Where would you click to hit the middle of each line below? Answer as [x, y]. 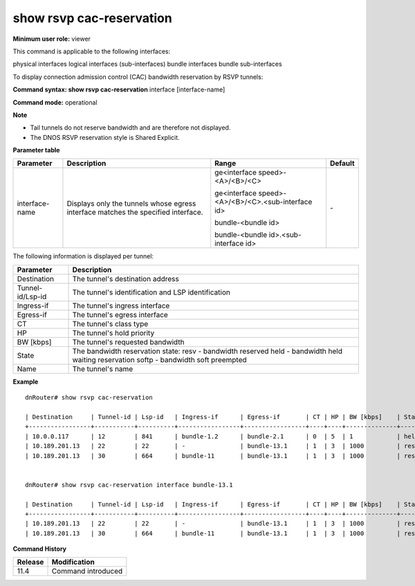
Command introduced [87, 571]
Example [26, 382]
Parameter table [36, 150]
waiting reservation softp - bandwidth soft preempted [159, 359]
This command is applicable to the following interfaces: [92, 51]
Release [30, 562]
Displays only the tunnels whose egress [131, 204]
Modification [73, 562]
